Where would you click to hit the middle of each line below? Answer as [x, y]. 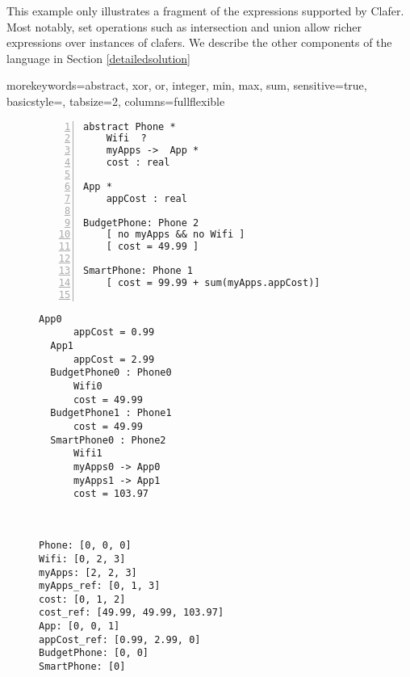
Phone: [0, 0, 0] [85, 546]
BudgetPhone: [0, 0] [94, 653]
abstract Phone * [130, 126]
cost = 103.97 [111, 494]
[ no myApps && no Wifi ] [176, 235]
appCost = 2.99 [114, 359]
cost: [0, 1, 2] [82, 599]
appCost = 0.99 [114, 332]
